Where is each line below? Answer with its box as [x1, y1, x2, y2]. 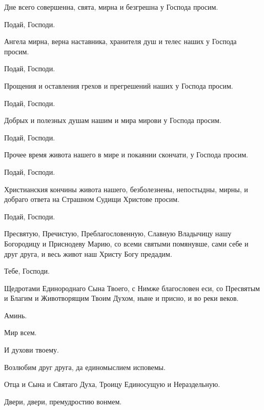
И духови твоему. [4, 344, 59, 355]
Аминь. [4, 310, 27, 320]
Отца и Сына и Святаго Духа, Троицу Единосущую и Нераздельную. [4, 379, 220, 389]
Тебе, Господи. [4, 265, 50, 276]
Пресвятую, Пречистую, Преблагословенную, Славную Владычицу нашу [4, 228, 232, 239]
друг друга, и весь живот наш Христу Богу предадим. [4, 248, 172, 259]
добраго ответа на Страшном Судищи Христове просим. [4, 194, 180, 204]
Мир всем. [4, 327, 37, 338]
